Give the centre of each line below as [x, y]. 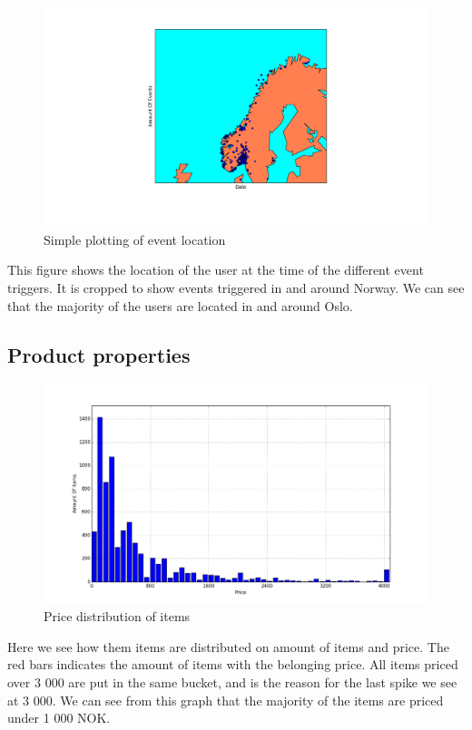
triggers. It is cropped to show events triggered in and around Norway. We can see [236, 287]
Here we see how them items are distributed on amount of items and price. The [228, 646]
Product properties [99, 354]
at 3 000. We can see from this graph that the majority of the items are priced [226, 700]
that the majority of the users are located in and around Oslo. [180, 305]
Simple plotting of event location [135, 239]
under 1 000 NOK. [59, 718]
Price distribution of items [117, 616]
